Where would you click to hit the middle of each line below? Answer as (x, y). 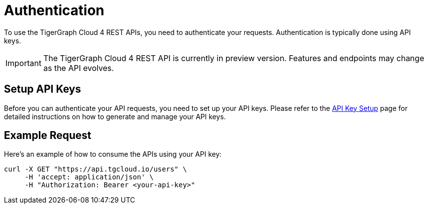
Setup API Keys (43, 89)
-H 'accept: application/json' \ (89, 177)
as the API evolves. (78, 68)
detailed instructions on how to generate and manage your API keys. (115, 116)
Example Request (48, 136)
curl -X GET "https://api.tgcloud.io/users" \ (95, 169)
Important (23, 63)
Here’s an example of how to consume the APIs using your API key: (113, 154)
